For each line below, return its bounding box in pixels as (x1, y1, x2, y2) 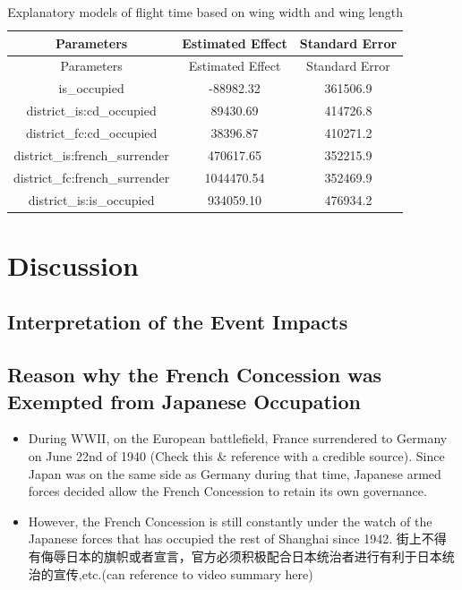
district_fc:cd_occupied (25, 123, 158, 141)
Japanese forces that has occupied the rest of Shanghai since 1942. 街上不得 (28, 529, 447, 548)
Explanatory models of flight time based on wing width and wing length (7, 3, 403, 21)
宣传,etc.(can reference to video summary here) (53, 564, 313, 583)
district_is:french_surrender (13, 145, 169, 164)
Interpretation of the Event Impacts (7, 308, 348, 336)
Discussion (7, 246, 139, 283)
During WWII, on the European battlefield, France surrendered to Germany (28, 429, 448, 448)
